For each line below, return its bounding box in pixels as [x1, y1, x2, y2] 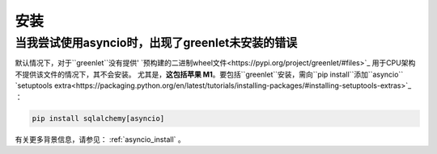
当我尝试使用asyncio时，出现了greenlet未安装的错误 [15, 35, 298, 50]
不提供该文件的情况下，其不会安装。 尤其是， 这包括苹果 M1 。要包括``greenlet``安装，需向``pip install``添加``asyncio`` [15, 69, 404, 79]
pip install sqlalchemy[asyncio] [32, 114, 165, 123]
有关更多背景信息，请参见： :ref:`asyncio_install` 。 [15, 134, 185, 144]
